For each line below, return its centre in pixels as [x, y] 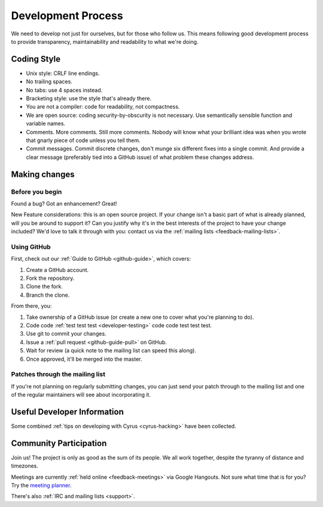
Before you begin [36, 192]
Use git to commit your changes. [66, 334]
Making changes [43, 174]
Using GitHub [31, 247]
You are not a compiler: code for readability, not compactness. [103, 107]
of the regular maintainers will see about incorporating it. [81, 395]
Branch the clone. [48, 295]
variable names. [46, 123]
